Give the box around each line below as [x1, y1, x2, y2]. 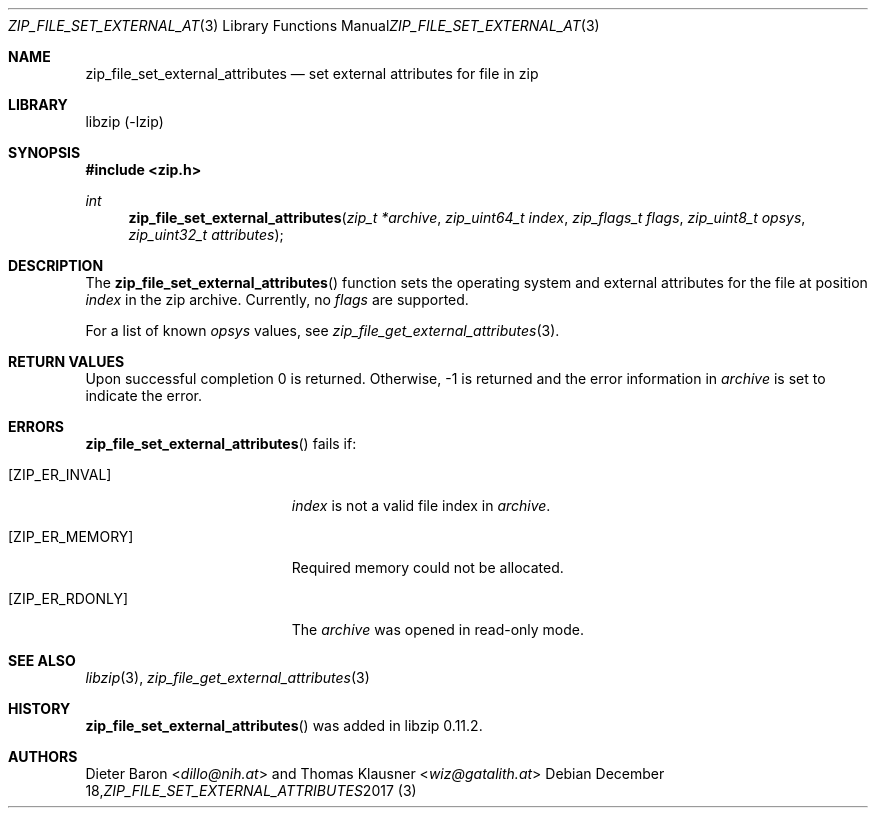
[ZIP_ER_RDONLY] [8, 590, 129, 607]
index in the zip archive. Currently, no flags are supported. [85, 291, 469, 308]
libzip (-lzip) [85, 113, 164, 130]
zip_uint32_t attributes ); [128, 226, 284, 243]
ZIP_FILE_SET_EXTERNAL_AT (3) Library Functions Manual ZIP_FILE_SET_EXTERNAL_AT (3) [8, 17, 600, 34]
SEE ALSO [8, 652, 76, 669]
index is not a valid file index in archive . [291, 497, 551, 514]
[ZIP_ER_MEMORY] [8, 528, 134, 545]
